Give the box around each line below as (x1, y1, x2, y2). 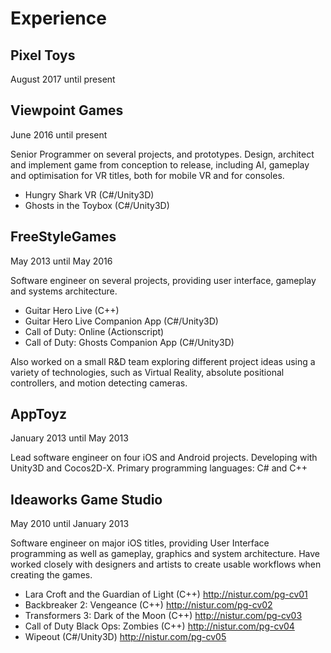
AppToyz (10, 406, 68, 423)
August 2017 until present (10, 73, 116, 85)
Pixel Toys (10, 47, 76, 64)
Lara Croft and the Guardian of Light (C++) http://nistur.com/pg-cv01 (24, 588, 308, 601)
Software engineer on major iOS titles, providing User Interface (10, 537, 270, 549)
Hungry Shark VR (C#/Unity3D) (24, 188, 155, 201)
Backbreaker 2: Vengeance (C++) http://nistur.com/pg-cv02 (24, 599, 273, 611)
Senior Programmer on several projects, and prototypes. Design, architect (10, 148, 315, 160)
